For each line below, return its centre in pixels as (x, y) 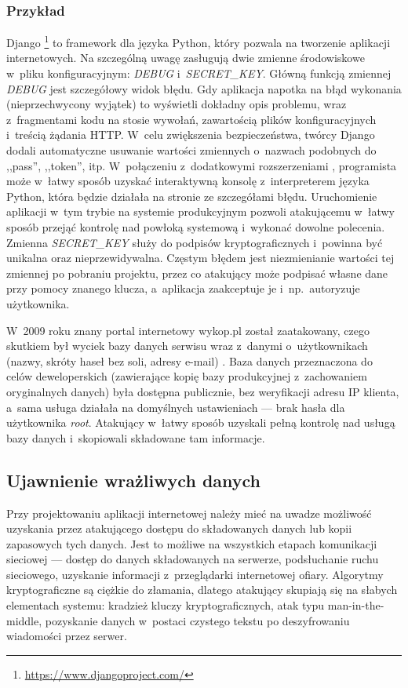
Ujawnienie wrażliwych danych (134, 480)
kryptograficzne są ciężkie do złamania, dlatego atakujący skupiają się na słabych (202, 590)
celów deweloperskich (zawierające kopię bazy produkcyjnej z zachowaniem (187, 376)
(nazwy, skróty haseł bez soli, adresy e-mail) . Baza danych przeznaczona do (189, 360)
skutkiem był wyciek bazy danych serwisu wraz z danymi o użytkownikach (187, 346)
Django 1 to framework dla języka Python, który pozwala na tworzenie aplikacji (199, 41)
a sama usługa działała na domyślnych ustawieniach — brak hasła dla (176, 407)
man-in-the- (356, 605)
